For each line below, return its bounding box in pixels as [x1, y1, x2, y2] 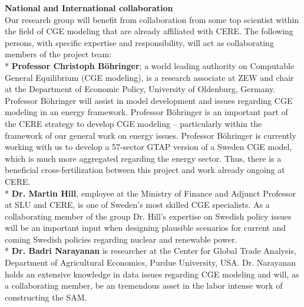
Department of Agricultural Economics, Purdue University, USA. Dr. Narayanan [5, 256, 296, 269]
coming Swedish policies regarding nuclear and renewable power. [5, 233, 237, 245]
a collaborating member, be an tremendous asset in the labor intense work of [5, 279, 283, 292]
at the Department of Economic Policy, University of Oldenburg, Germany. [5, 83, 276, 95]
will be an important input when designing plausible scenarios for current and [5, 221, 286, 234]
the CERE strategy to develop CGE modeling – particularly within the [5, 117, 262, 129]
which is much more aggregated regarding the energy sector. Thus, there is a [5, 152, 282, 164]
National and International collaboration [5, 2, 173, 14]
